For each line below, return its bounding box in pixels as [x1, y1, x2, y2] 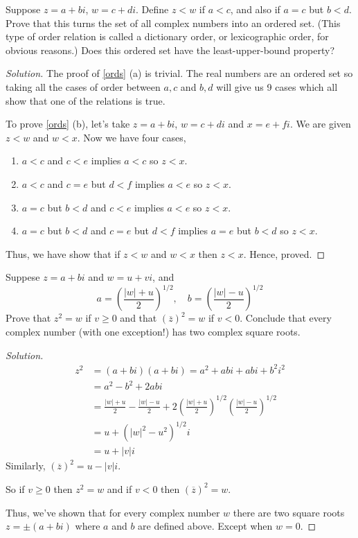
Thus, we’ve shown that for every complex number [6, 505, 220, 519]
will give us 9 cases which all [216, 79, 338, 94]
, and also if [230, 2, 280, 16]
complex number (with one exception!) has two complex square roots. [6, 324, 301, 338]
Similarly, [6, 458, 46, 473]
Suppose [6, 2, 41, 16]
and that [120, 311, 157, 325]
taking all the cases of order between [6, 79, 161, 94]
